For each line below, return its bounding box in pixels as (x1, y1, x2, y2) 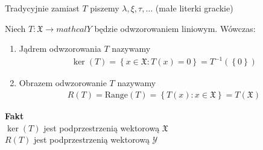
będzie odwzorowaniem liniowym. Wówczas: (94, 22, 256, 34)
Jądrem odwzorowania (19, 42, 101, 55)
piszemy (90, 2, 119, 14)
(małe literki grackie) (155, 2, 233, 14)
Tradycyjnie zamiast (5, 2, 80, 14)
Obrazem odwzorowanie (19, 77, 107, 89)
